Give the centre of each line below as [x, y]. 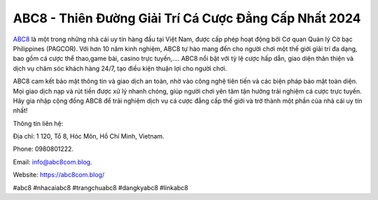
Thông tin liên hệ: [38, 123]
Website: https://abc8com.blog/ [59, 175]
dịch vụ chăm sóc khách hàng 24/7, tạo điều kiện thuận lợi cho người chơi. [120, 68]
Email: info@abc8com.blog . [52, 162]
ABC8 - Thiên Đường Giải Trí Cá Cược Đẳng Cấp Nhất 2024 [187, 18]
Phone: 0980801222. [43, 149]
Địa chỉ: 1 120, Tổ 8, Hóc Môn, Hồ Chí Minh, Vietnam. [89, 136]
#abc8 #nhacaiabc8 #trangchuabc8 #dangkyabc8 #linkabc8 [100, 187]
